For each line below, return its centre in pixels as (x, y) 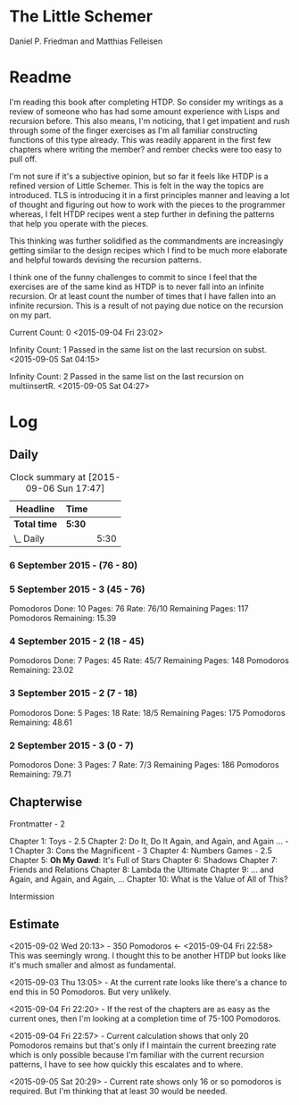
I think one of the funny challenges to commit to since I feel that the (133, 277)
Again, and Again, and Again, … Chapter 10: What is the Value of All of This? (149, 879)
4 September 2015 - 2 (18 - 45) (77, 642)
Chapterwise (46, 802)
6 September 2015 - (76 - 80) (74, 565)
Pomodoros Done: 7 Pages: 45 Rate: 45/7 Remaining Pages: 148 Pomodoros (149, 661)
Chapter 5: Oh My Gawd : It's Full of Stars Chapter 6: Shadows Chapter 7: (144, 860)
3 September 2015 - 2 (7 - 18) (74, 694)
